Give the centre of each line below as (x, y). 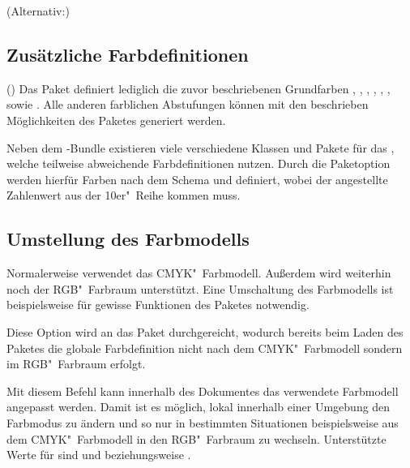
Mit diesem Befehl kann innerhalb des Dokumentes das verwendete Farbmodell (203, 391)
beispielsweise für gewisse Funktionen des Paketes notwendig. (158, 305)
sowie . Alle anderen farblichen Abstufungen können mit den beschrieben (188, 104)
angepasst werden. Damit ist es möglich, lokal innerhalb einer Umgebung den (199, 407)
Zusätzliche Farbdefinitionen (128, 54)
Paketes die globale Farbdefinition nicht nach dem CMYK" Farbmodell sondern (205, 348)
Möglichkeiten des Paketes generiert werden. (116, 120)
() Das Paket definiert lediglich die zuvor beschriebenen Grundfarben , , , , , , (199, 88)
